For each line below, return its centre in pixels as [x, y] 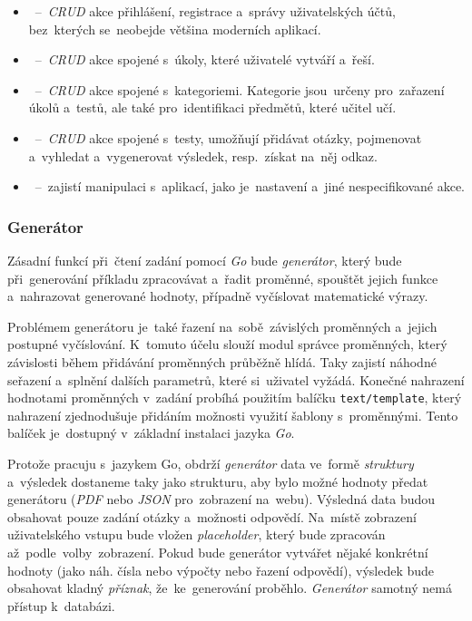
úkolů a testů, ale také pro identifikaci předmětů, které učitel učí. [212, 107]
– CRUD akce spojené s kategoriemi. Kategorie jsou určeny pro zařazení [240, 89]
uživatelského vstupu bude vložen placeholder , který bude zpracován [197, 534]
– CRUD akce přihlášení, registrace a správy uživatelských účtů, [215, 11]
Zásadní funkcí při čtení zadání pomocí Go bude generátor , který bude [205, 260]
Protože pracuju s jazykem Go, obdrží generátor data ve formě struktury [211, 463]
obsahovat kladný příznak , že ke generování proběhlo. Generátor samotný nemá [230, 588]
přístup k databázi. [61, 605]
